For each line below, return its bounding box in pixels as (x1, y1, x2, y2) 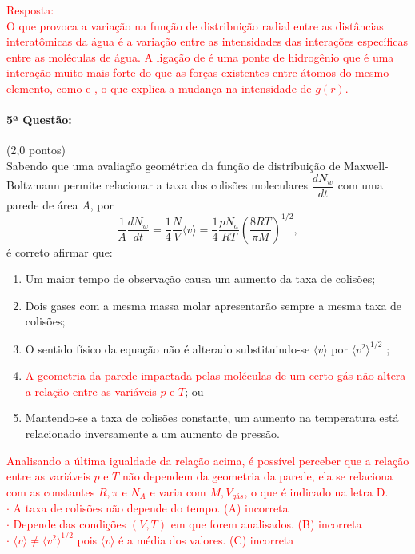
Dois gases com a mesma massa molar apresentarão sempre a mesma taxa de (25, 297, 402, 313)
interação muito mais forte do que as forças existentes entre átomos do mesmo (6, 64, 389, 81)
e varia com (150, 483, 206, 500)
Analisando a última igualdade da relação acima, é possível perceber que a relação (6, 452, 409, 468)
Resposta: (6, 2, 54, 18)
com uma (337, 177, 383, 193)
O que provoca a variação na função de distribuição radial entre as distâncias (6, 17, 384, 34)
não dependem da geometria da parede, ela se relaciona (122, 468, 393, 484)
